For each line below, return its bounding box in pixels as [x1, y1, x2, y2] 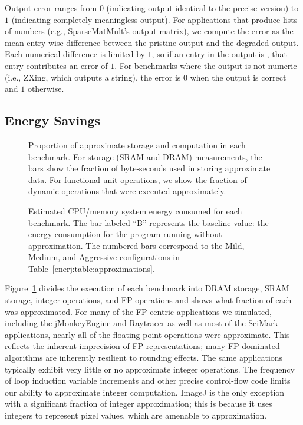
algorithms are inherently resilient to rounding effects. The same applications [5, 351, 283, 364]
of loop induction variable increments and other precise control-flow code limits [5, 374, 291, 387]
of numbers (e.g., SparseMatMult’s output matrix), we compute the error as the [5, 25, 294, 37]
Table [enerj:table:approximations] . [28, 262, 155, 274]
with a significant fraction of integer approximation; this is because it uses [5, 397, 272, 410]
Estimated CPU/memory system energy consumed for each [28, 204, 242, 217]
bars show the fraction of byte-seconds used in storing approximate [28, 162, 271, 174]
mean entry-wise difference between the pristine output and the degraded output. [5, 36, 299, 48]
